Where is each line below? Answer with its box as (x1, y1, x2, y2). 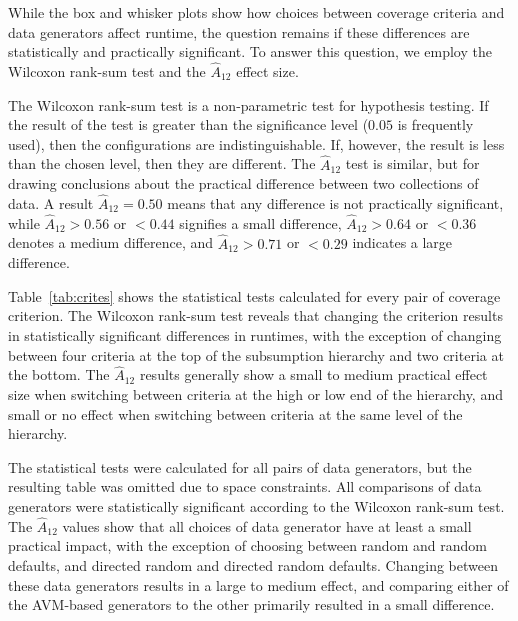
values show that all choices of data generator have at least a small (62, 515, 472, 536)
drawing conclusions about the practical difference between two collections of (8, 173, 479, 194)
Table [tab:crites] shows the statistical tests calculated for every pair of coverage (8, 285, 501, 306)
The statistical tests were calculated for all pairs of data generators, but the (8, 456, 472, 477)
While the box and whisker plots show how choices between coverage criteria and (8, 2, 505, 22)
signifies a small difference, (179, 212, 342, 233)
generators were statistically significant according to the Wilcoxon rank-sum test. (8, 495, 505, 516)
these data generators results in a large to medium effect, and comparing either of (8, 574, 509, 595)
